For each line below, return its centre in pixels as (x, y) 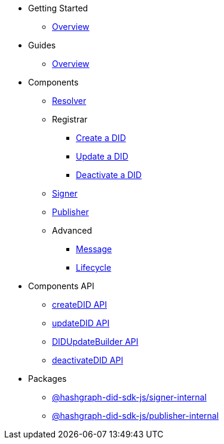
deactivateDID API (88, 360)
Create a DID (101, 138)
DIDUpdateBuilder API (95, 342)
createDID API (80, 304)
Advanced (72, 230)
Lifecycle (94, 267)
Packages (47, 379)
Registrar (70, 119)
